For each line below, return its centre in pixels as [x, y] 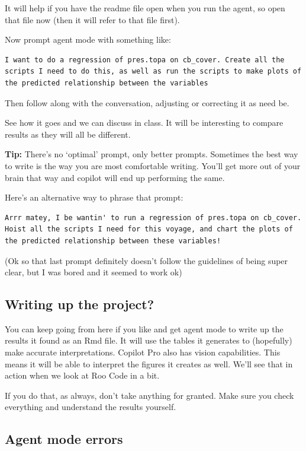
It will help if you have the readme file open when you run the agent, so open [145, 8]
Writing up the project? [80, 304]
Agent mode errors [64, 439]
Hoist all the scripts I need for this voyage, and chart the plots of [149, 229]
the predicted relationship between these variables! [113, 241]
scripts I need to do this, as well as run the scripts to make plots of [153, 72]
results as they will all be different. [68, 134]
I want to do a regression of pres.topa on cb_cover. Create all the [145, 60]
